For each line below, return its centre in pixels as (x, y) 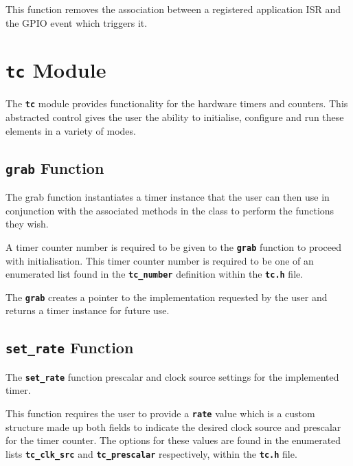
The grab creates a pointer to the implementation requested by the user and (167, 297)
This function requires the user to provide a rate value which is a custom (160, 413)
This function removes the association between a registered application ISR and (173, 9)
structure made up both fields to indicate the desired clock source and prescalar (173, 426)
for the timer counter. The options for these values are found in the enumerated (173, 440)
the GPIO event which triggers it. (77, 22)
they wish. (27, 224)
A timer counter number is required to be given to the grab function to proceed (174, 246)
